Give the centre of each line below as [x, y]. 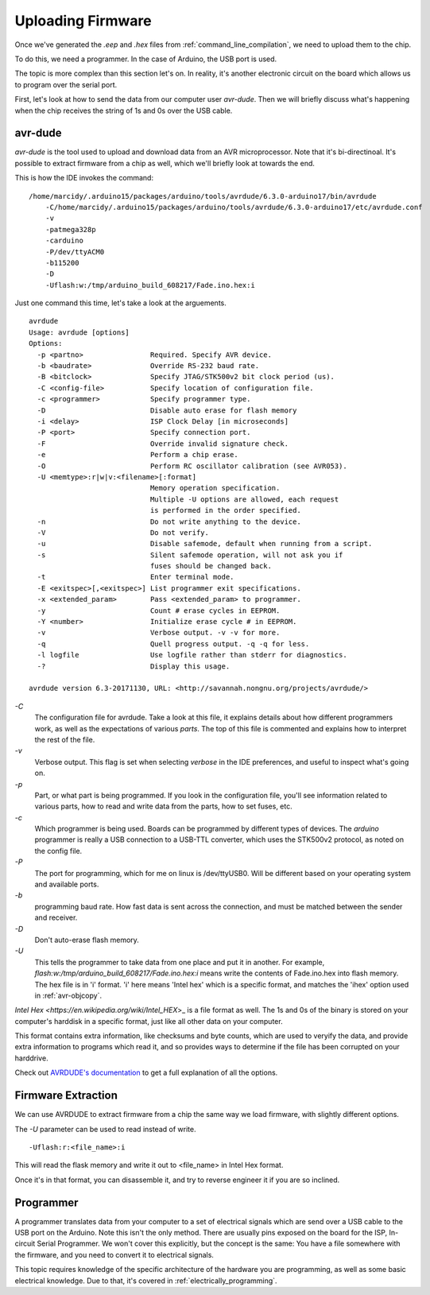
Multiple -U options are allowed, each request [244, 499]
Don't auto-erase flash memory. [87, 940]
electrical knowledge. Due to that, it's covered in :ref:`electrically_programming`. [146, 1281]
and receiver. [56, 917]
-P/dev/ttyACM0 [75, 252]
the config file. [58, 851]
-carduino [64, 241]
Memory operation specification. [215, 488]
